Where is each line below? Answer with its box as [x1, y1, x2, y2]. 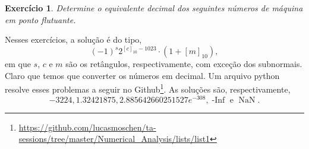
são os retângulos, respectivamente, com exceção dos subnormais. [65, 58, 302, 70]
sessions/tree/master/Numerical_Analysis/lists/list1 [18, 132, 210, 145]
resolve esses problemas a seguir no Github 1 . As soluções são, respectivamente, [5, 81, 291, 96]
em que [5, 58, 31, 70]
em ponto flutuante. [5, 13, 76, 26]
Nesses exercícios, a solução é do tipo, [5, 33, 142, 46]
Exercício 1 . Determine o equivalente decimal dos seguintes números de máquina [5, 2, 303, 14]
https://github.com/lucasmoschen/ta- [18, 121, 156, 133]
